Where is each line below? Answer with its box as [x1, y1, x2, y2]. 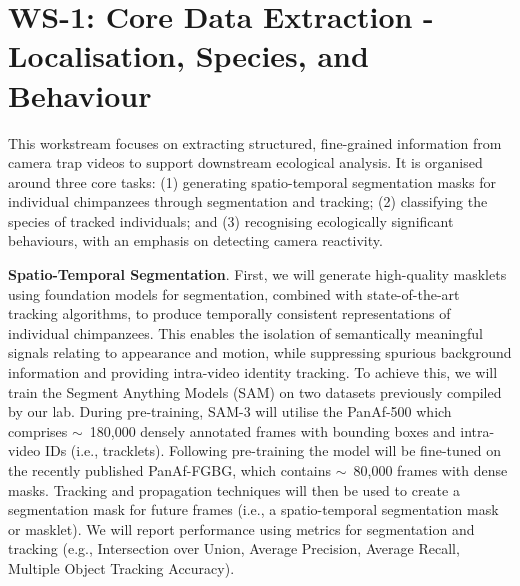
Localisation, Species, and [8, 35, 369, 76]
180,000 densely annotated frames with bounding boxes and [89, 420, 456, 441]
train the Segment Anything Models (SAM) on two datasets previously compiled [8, 381, 502, 402]
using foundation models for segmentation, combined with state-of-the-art [8, 283, 460, 304]
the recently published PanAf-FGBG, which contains [8, 460, 331, 480]
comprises [8, 420, 68, 441]
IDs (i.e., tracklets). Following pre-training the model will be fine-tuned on [44, 440, 502, 461]
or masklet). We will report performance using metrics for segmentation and [8, 518, 475, 539]
